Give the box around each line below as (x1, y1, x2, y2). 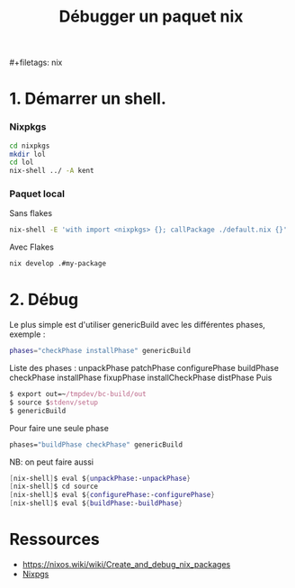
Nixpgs (22, 568, 49, 579)
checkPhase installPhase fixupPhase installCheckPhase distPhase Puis (9, 372, 273, 384)
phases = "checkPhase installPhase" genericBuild (9, 347, 192, 356)
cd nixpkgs (9, 141, 50, 150)
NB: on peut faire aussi (9, 457, 94, 467)
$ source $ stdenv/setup (9, 398, 99, 407)
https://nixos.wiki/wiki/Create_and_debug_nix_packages (22, 558, 231, 569)
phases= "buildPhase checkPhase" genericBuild (9, 439, 183, 449)
